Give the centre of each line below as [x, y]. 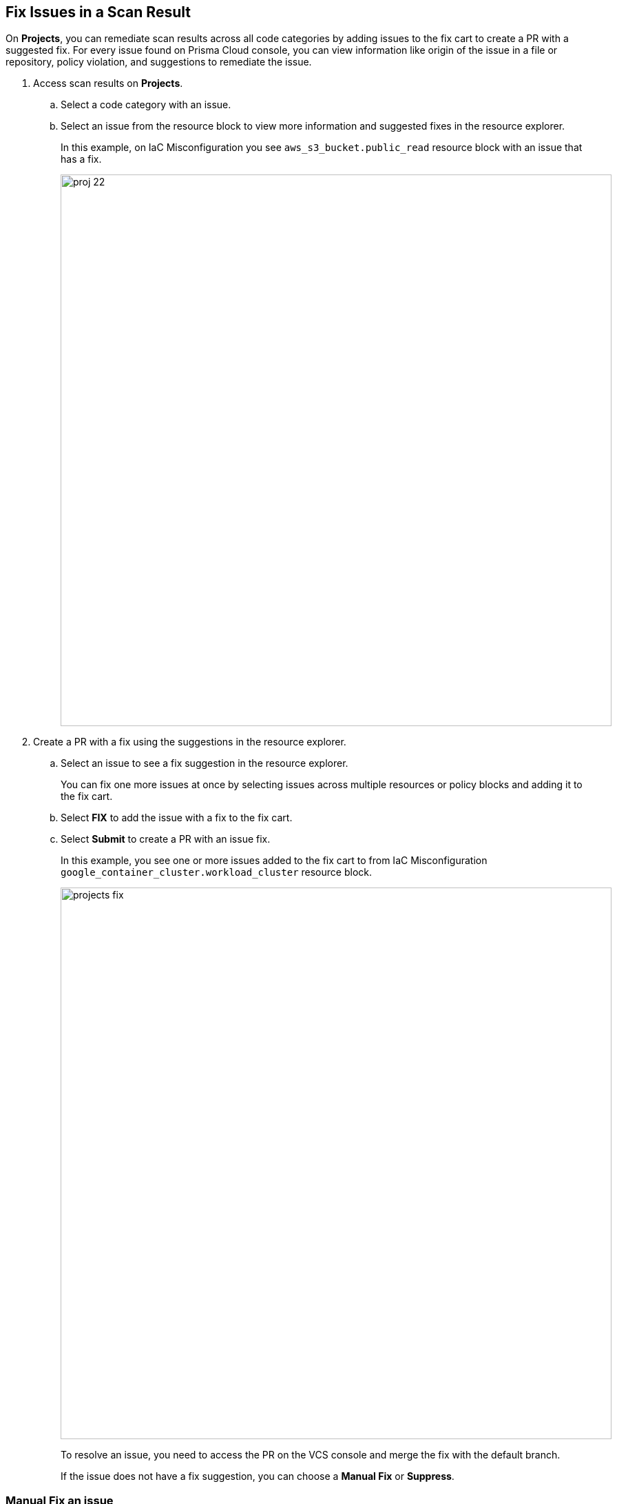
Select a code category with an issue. [146, 105]
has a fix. [81, 159]
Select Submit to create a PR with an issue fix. [166, 839]
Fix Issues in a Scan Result [98, 12]
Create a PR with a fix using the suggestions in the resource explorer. [190, 742]
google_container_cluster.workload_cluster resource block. [216, 872]
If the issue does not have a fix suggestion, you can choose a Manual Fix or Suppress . [258, 1476]
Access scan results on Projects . [108, 83]
